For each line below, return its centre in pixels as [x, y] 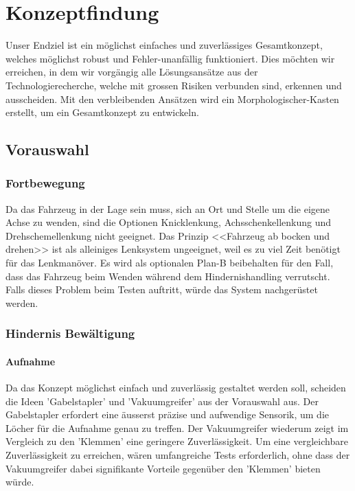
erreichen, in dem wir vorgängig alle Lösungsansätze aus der [132, 72]
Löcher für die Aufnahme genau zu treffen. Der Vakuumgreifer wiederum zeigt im [177, 427]
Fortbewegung [45, 183]
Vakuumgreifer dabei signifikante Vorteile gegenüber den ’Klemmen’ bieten [163, 468]
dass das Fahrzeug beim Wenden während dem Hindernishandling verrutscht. [168, 276]
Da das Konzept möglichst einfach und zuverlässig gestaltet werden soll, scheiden [176, 388]
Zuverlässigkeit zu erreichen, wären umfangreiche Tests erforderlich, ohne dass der [178, 455]
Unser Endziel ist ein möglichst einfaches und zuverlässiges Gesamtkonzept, [164, 45]
